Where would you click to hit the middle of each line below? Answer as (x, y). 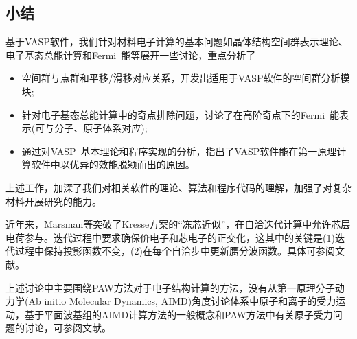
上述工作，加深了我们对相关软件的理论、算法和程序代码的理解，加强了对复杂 (178, 187)
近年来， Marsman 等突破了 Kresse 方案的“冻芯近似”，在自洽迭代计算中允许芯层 (178, 224)
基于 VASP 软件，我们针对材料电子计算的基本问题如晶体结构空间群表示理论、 (177, 42)
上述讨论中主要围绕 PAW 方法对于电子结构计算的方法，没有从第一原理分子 (170, 287)
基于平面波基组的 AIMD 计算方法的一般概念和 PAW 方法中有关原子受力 (178, 314)
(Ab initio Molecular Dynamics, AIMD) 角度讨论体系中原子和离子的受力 (181, 301)
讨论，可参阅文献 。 (68, 328)
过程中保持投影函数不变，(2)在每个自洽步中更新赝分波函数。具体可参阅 (175, 251)
